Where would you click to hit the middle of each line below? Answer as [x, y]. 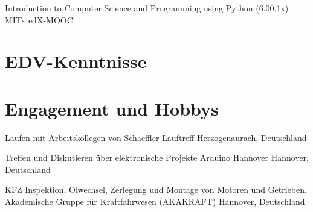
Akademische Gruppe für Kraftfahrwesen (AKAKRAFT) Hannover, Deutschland [155, 201]
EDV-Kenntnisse [76, 61]
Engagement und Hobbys [112, 108]
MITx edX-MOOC [39, 20]
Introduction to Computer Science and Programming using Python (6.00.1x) [147, 8]
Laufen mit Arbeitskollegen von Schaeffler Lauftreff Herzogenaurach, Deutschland [156, 137]
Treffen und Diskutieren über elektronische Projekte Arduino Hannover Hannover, [157, 157]
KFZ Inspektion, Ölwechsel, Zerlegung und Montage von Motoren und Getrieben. [156, 189]
